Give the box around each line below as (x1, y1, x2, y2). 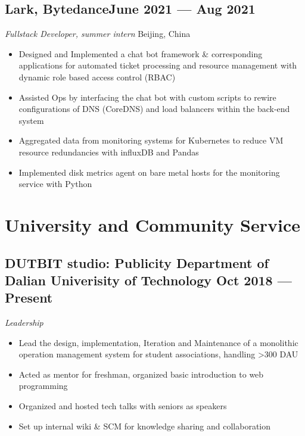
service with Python (18, 177, 92, 190)
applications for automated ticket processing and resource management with (18, 59, 297, 71)
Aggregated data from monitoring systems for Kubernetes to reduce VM (18, 134, 284, 147)
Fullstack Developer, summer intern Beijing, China (5, 27, 191, 40)
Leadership (5, 316, 43, 329)
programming (18, 379, 68, 392)
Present (5, 288, 53, 307)
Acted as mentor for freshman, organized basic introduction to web (18, 368, 264, 380)
